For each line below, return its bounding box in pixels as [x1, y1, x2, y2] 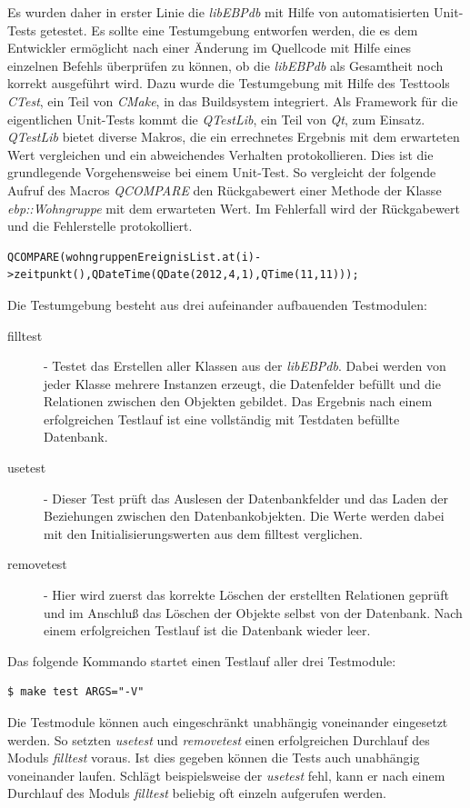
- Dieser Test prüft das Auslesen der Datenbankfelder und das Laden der [44, 488, 448, 507]
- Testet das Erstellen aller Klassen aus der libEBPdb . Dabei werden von [44, 356, 446, 375]
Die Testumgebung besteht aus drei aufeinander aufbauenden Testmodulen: [7, 294, 427, 314]
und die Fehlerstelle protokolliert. [7, 216, 193, 235]
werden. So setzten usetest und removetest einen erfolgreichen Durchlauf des [7, 730, 430, 749]
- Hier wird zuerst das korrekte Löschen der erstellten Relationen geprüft [44, 585, 449, 604]
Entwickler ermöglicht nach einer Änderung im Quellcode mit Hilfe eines [7, 38, 412, 57]
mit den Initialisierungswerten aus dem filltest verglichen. [44, 524, 363, 543]
